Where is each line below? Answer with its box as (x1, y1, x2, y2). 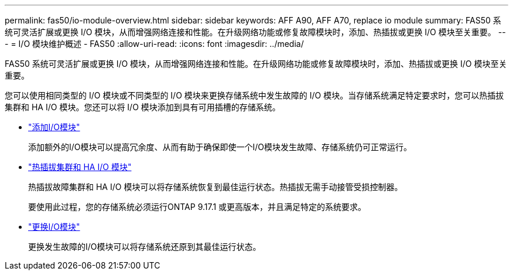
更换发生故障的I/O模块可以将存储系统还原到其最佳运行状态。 (28, 242, 261, 252)
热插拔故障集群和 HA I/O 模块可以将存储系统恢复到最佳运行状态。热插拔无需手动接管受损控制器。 (28, 182, 403, 192)
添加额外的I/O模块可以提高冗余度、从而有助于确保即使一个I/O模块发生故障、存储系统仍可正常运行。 (28, 142, 412, 152)
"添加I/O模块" (28, 122, 80, 132)
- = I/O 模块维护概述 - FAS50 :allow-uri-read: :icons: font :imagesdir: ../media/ (5, 39, 304, 49)
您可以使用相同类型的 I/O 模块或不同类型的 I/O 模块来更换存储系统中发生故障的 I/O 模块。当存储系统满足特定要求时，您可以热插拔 (5, 90, 504, 100)
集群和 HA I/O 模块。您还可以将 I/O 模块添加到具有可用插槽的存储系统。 (5, 102, 281, 112)
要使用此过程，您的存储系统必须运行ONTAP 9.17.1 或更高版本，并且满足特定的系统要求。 (28, 202, 367, 212)
